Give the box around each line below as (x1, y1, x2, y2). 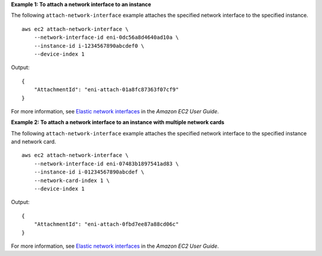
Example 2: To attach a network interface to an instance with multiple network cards (11, 119, 225, 126)
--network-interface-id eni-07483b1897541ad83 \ (33, 160, 179, 167)
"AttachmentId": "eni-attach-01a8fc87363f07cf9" (33, 87, 179, 93)
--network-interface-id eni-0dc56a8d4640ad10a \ (33, 34, 179, 41)
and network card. (11, 138, 57, 146)
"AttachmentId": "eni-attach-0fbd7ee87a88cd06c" (33, 221, 179, 228)
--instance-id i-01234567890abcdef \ (33, 169, 144, 175)
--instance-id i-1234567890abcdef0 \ (33, 42, 144, 49)
